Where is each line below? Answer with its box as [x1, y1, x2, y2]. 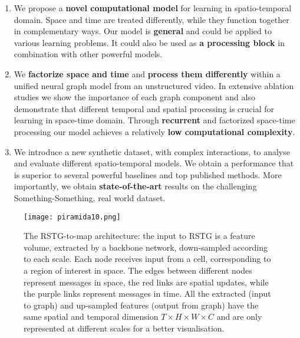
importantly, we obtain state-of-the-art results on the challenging [14, 180, 257, 192]
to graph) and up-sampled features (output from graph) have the [24, 298, 259, 311]
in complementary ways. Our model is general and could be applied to [14, 25, 272, 37]
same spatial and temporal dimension [24, 310, 159, 323]
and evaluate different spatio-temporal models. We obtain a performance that [14, 157, 294, 169]
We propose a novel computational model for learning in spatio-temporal [14, 2, 292, 14]
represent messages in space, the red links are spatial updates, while [24, 275, 269, 288]
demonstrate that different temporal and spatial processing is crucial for [14, 102, 275, 114]
